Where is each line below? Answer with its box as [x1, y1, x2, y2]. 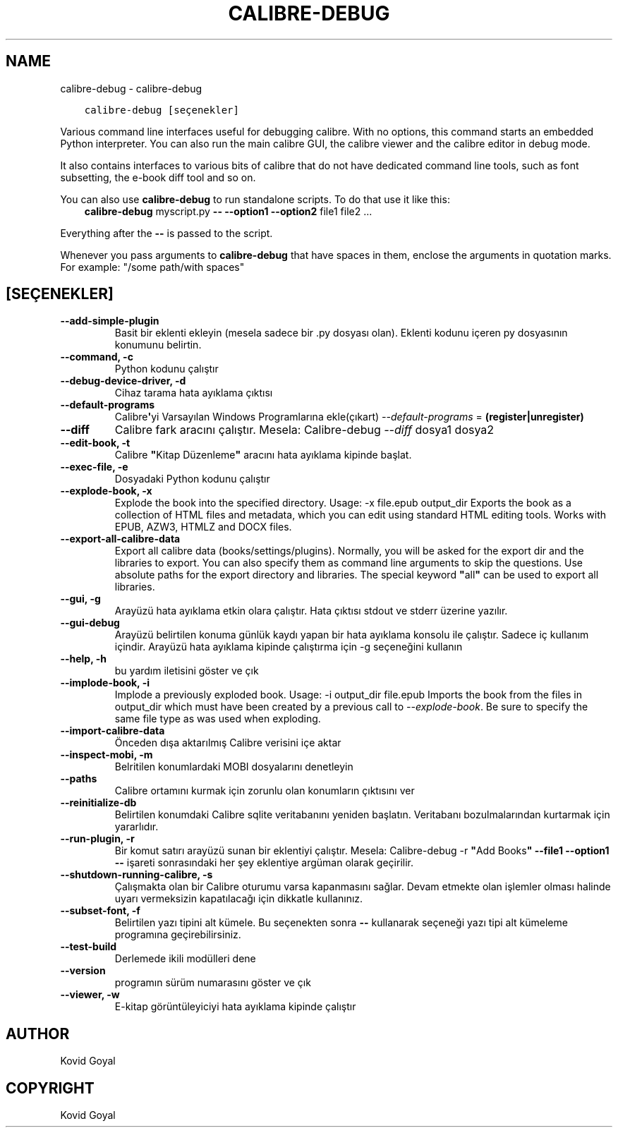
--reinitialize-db [60, 796, 137, 809]
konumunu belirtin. [114, 339, 202, 351]
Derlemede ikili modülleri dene [114, 952, 256, 965]
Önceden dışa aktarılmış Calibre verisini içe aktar [114, 737, 341, 749]
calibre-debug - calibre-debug [60, 82, 202, 95]
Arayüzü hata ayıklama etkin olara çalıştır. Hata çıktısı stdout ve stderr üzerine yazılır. [114, 605, 508, 617]
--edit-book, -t [60, 437, 131, 449]
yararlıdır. [114, 820, 159, 833]
